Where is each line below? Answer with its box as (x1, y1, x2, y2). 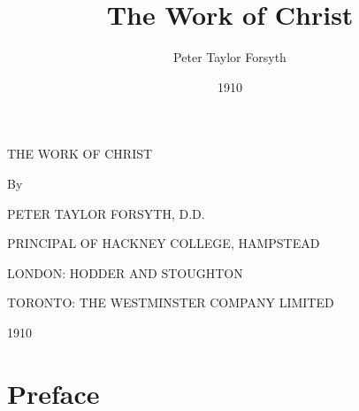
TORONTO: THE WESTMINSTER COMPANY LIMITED (7, 293, 334, 312)
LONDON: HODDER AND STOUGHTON (7, 263, 243, 282)
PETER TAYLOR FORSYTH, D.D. (7, 204, 205, 222)
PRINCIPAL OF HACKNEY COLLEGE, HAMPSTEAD (7, 234, 320, 252)
